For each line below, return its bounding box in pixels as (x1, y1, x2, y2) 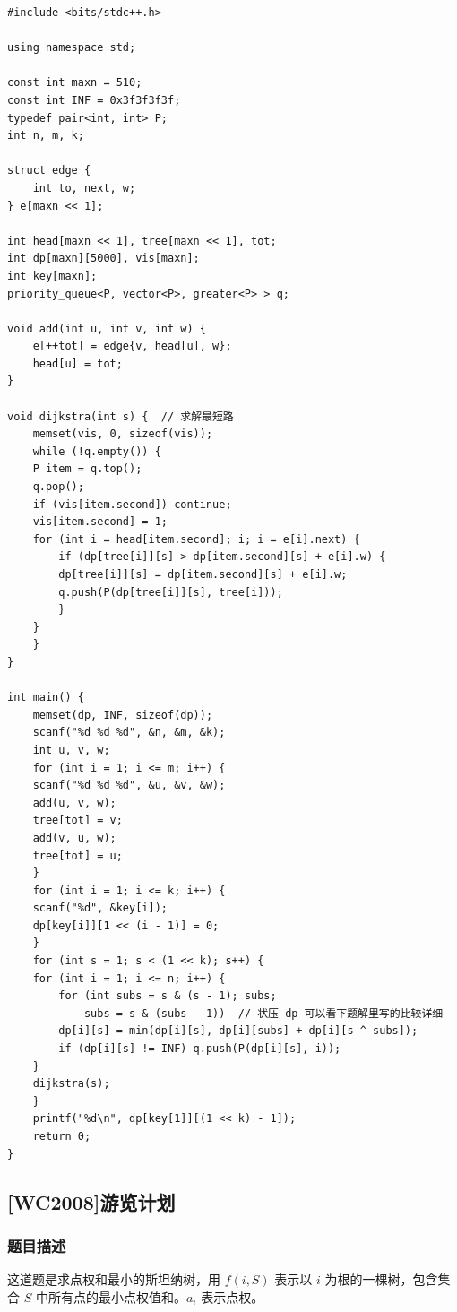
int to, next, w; (32, 181, 136, 194)
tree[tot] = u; (32, 849, 123, 862)
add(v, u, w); (32, 831, 116, 844)
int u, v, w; (32, 743, 110, 756)
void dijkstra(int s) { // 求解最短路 (7, 410, 234, 423)
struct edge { (7, 164, 91, 177)
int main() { (7, 691, 84, 704)
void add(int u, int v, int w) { (7, 322, 206, 335)
